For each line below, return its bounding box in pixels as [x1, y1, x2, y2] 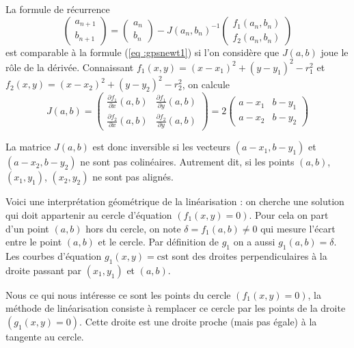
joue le [321, 44, 349, 59]
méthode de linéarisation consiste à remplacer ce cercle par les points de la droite [5, 301, 346, 315]
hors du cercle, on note [85, 221, 181, 235]
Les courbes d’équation [5, 248, 102, 263]
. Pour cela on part [249, 207, 329, 222]
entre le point [5, 235, 62, 249]
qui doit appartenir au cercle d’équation [5, 207, 172, 222]
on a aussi [233, 235, 275, 249]
